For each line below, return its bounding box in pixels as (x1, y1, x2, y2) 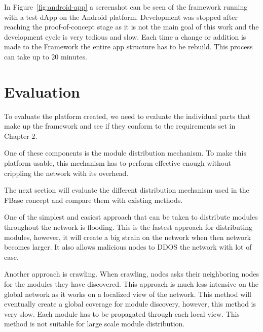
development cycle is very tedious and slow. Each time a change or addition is (4, 31, 246, 42)
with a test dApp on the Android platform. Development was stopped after (4, 11, 238, 22)
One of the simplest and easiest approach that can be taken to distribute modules (4, 212, 258, 222)
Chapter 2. (4, 130, 37, 141)
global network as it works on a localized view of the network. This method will (4, 288, 251, 299)
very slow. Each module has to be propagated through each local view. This (4, 308, 240, 319)
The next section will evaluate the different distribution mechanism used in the (4, 185, 249, 195)
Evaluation (4, 81, 80, 102)
